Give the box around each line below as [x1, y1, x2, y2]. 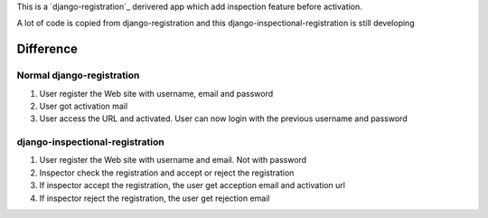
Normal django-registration [16, 69, 140, 81]
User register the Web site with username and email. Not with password [39, 155, 307, 166]
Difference [16, 42, 79, 57]
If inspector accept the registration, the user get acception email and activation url [39, 180, 345, 191]
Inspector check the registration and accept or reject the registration [39, 167, 295, 178]
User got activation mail [39, 100, 128, 111]
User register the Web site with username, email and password [39, 88, 274, 99]
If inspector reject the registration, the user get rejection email [39, 193, 270, 204]
